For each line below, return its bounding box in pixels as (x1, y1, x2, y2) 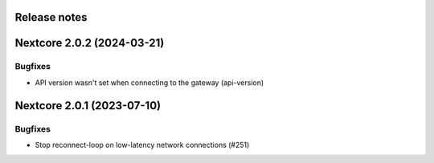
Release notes (14, 10, 88, 24)
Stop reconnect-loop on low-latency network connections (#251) (35, 140, 250, 149)
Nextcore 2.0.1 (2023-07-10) (14, 99, 161, 112)
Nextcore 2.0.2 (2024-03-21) (14, 36, 165, 50)
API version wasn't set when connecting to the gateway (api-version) (35, 77, 264, 88)
